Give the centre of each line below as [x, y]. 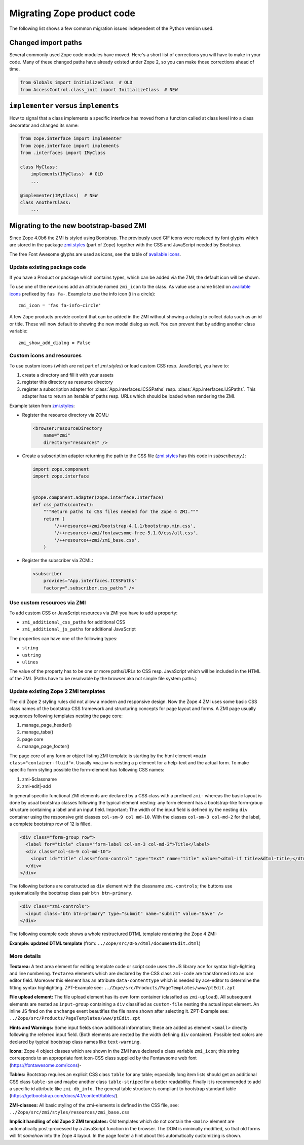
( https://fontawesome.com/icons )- [45, 1065]
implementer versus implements [64, 106]
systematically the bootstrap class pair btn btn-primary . [71, 893]
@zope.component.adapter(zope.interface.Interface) [98, 497]
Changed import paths [46, 43]
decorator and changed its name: [44, 125]
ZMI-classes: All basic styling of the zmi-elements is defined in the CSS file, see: [94, 1105]
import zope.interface [61, 476]
